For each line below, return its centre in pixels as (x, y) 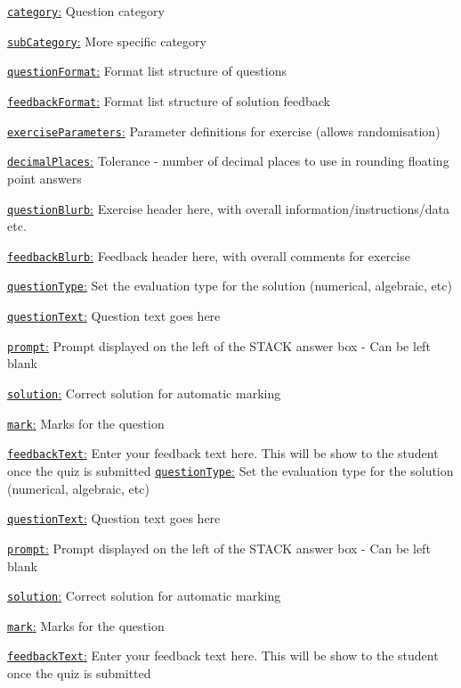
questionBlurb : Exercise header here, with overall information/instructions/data (229, 208)
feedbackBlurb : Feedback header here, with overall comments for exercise (209, 255)
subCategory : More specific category (107, 41)
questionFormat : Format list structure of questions (147, 71)
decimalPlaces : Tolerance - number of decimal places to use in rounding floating (228, 161)
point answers (44, 178)
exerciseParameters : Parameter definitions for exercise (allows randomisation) (224, 131)
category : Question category (86, 11)
